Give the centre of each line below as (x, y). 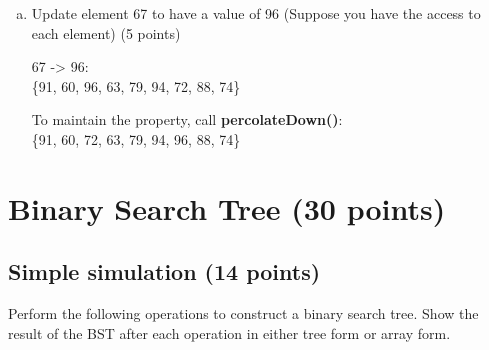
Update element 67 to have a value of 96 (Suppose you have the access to (256, 13)
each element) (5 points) (106, 32)
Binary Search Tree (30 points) (227, 207)
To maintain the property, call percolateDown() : (187, 119)
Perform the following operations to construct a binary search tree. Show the (243, 313)
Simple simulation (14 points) (164, 271)
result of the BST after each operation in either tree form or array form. (229, 332)
